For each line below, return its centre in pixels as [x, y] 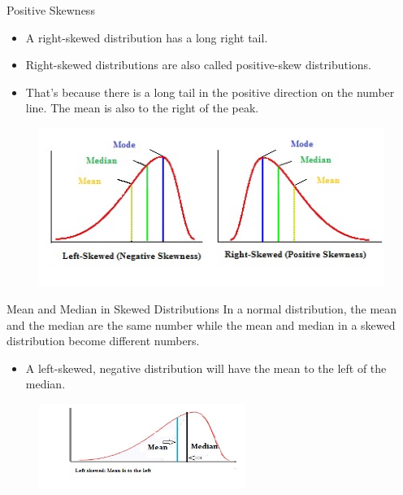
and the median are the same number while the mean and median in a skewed [201, 324]
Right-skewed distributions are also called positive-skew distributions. [199, 65]
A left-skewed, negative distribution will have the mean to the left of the [206, 368]
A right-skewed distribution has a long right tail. [147, 37]
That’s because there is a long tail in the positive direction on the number [210, 92]
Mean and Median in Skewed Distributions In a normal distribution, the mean [202, 309]
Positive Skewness [51, 10]
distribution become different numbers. [103, 341]
